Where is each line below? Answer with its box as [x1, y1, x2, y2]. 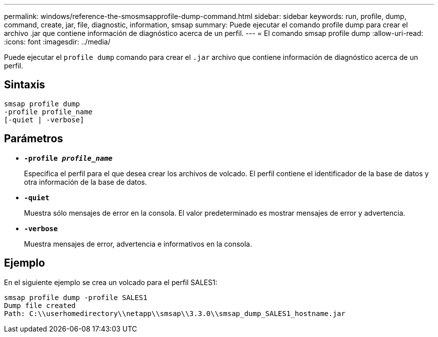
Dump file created [4, 301, 76, 310]
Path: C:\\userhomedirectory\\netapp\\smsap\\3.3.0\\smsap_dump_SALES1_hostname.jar [4, 309, 345, 318]
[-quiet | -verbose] [4, 115, 84, 124]
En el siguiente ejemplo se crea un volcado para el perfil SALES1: [4, 278, 217, 287]
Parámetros [4, 132, 63, 145]
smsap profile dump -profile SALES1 [4, 293, 147, 302]
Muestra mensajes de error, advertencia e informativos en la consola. [24, 239, 252, 248]
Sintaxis [4, 78, 45, 91]
